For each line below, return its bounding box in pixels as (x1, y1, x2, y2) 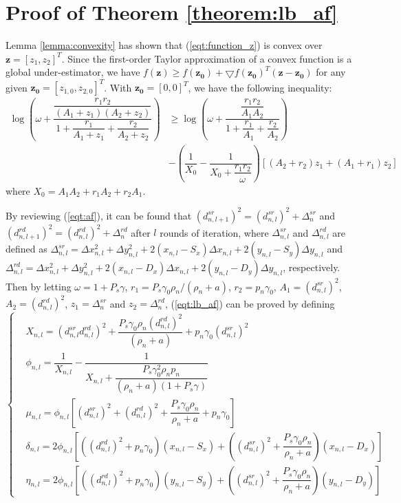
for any (316, 65, 346, 79)
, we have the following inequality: (188, 80, 332, 94)
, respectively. (283, 260, 340, 275)
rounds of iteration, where (160, 225, 269, 239)
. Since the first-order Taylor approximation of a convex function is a (61, 51, 352, 65)
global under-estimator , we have (6, 65, 140, 79)
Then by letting (6, 279, 72, 293)
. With (104, 80, 132, 94)
